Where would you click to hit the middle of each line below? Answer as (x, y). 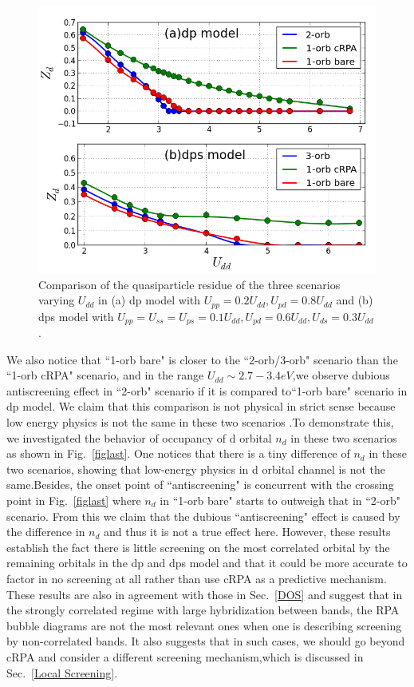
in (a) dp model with (150, 300)
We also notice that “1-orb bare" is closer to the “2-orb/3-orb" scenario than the (202, 359)
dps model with (76, 316)
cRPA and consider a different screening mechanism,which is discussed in (185, 656)
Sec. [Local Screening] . (62, 672)
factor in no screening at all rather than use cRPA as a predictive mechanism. (197, 578)
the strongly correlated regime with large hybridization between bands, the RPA (203, 610)
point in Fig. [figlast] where (74, 500)
